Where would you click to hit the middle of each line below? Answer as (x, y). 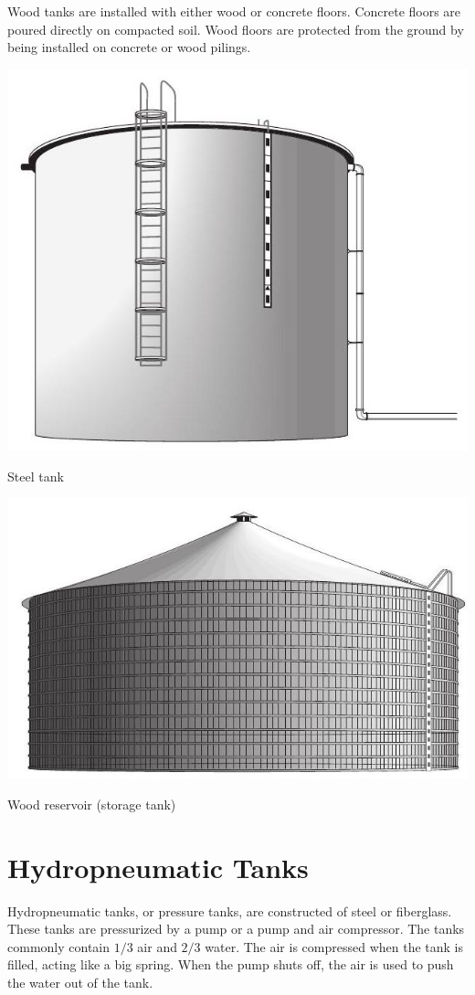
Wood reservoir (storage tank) (92, 804)
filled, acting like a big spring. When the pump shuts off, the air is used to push (231, 964)
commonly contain (58, 946)
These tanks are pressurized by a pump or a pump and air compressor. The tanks (236, 929)
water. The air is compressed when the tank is (334, 946)
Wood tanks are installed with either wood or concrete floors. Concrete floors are (234, 11)
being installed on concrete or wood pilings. (129, 47)
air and (157, 946)
